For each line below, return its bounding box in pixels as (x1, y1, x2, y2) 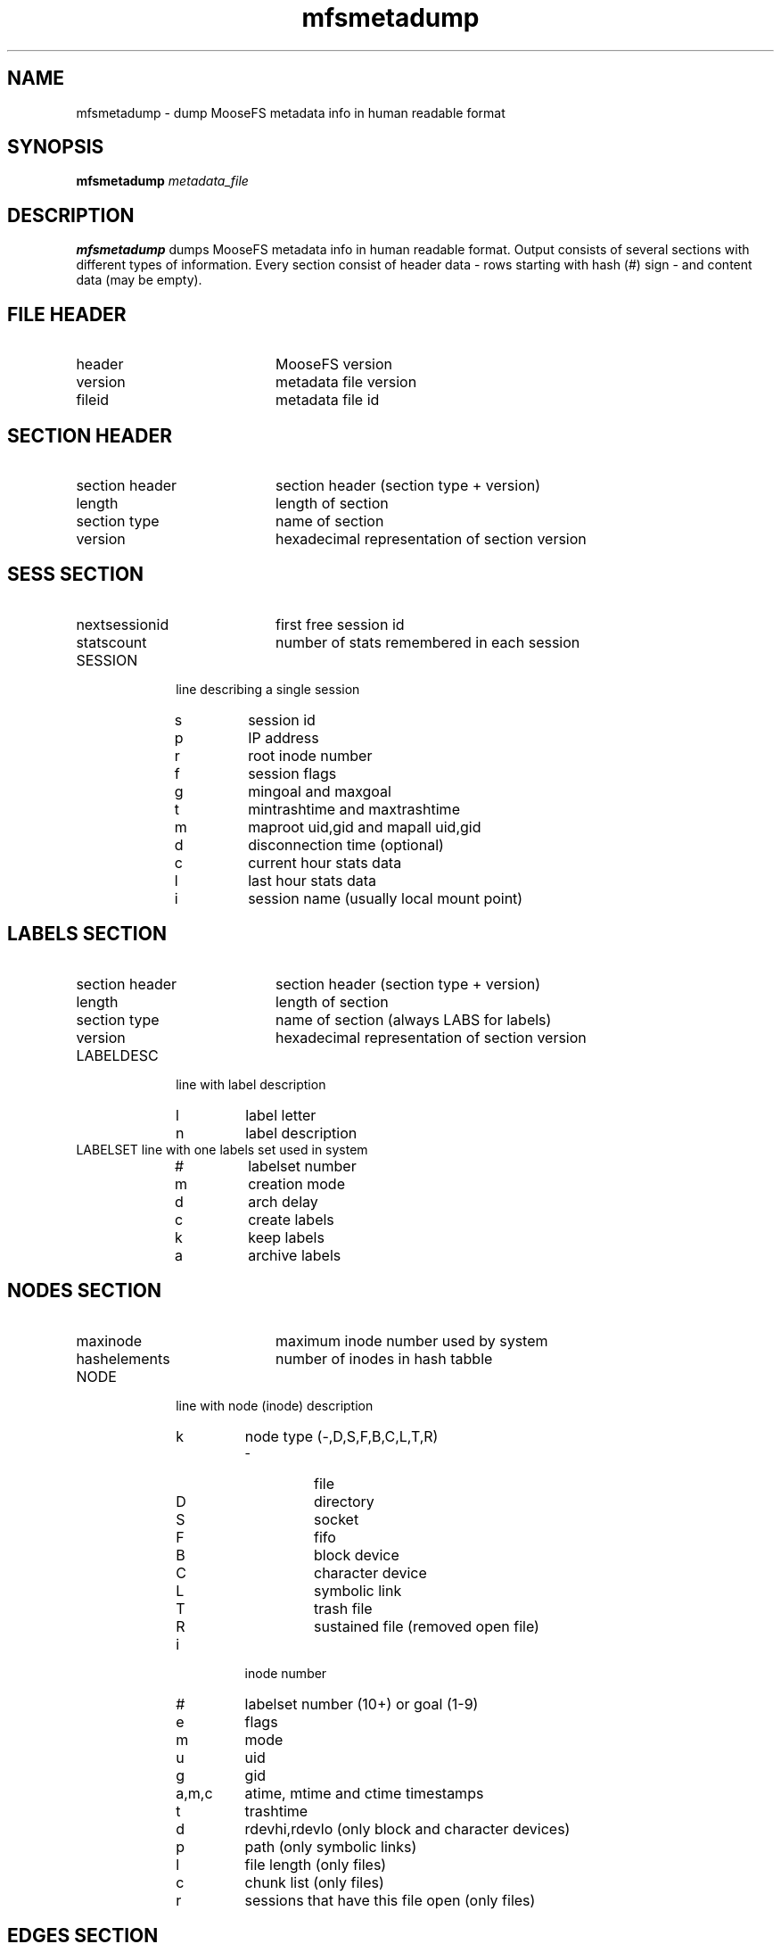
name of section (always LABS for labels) (275, 1010, 552, 1029)
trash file (313, 1599, 373, 1617)
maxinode (76, 1331, 143, 1350)
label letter (245, 1105, 317, 1124)
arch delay (248, 1192, 318, 1211)
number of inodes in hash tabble (275, 1349, 493, 1368)
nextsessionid (76, 615, 169, 633)
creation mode (248, 1174, 345, 1193)
